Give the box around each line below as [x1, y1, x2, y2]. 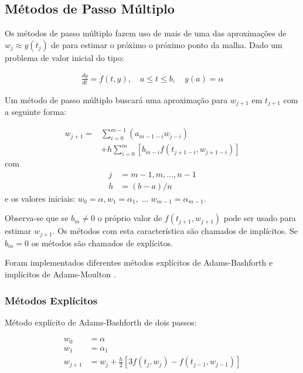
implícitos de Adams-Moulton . [5, 268, 116, 280]
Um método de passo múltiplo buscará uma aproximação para [5, 93, 228, 106]
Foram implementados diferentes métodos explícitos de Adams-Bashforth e [5, 256, 273, 269]
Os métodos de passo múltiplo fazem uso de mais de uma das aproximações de [5, 27, 287, 39]
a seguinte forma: [5, 106, 67, 118]
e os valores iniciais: [5, 192, 76, 204]
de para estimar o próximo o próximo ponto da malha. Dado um [51, 38, 282, 50]
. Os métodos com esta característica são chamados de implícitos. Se [52, 225, 298, 237]
